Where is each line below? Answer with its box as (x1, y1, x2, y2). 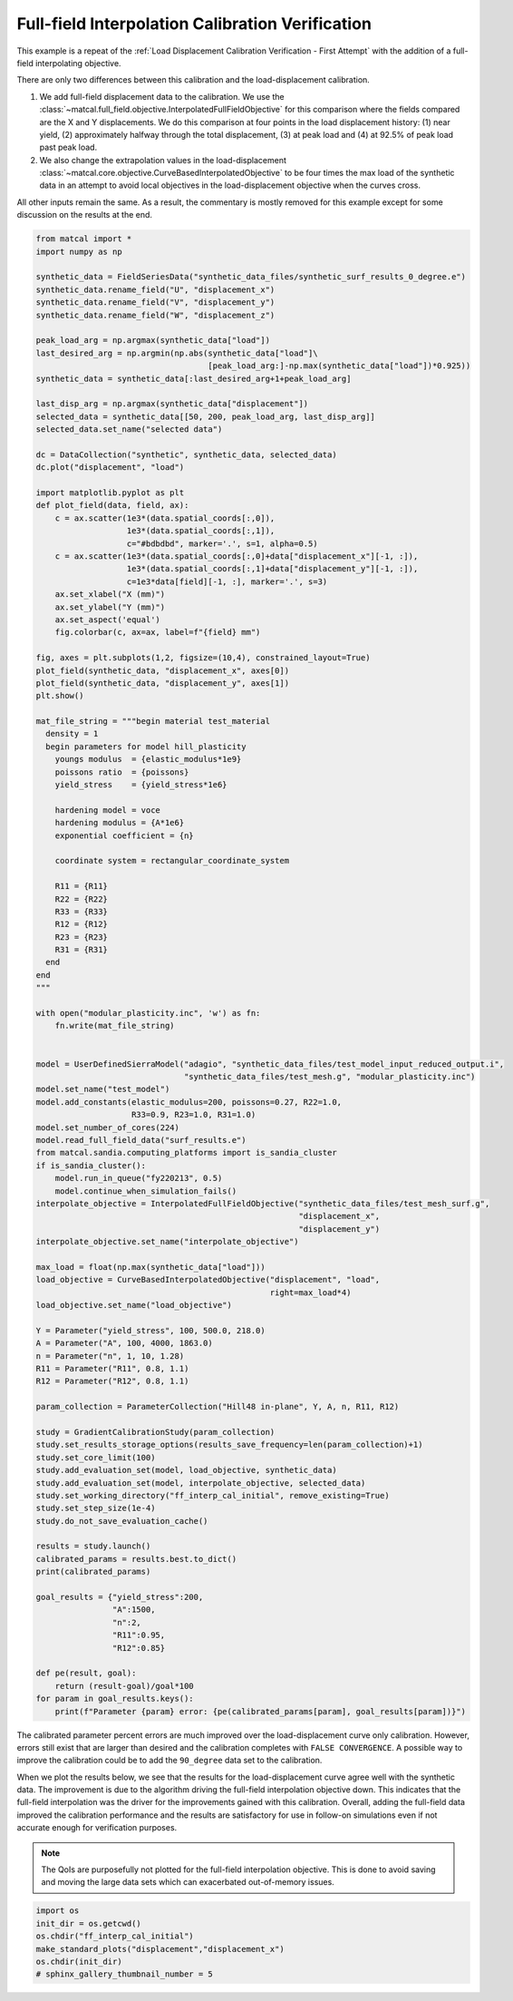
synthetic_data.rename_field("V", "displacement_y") (35, 298, 276, 307)
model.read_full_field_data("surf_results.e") (35, 1135, 247, 1145)
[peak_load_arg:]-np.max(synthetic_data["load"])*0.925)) (208, 361, 471, 371)
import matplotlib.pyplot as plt (35, 488, 185, 498)
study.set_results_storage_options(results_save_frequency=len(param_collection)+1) (35, 1440, 423, 1450)
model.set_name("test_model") (35, 1084, 170, 1095)
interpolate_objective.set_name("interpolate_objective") (35, 1236, 299, 1247)
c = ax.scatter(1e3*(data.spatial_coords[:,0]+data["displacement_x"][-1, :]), (54, 551, 419, 561)
